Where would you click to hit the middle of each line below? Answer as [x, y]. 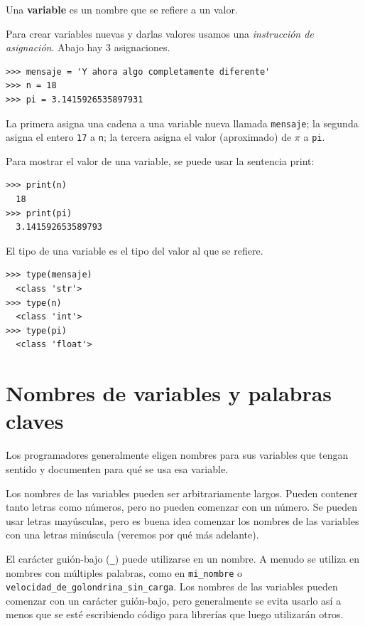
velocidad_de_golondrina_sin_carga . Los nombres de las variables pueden [172, 587]
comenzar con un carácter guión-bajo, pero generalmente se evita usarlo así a [174, 600]
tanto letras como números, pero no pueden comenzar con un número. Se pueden [181, 507]
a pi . [314, 137]
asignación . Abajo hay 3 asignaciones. [88, 47]
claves [35, 421]
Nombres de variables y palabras [169, 393]
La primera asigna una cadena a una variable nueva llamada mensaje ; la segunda [182, 123]
